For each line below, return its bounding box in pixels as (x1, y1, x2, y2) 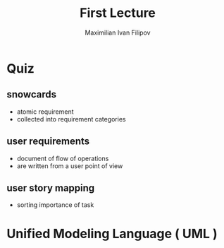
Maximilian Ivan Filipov (85, 28, 151, 37)
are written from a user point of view (16, 161, 123, 170)
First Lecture (79, 5, 156, 21)
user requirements (6, 136, 90, 148)
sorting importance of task (16, 201, 94, 209)
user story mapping (6, 182, 95, 194)
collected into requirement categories (16, 114, 126, 123)
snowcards (6, 88, 57, 100)
